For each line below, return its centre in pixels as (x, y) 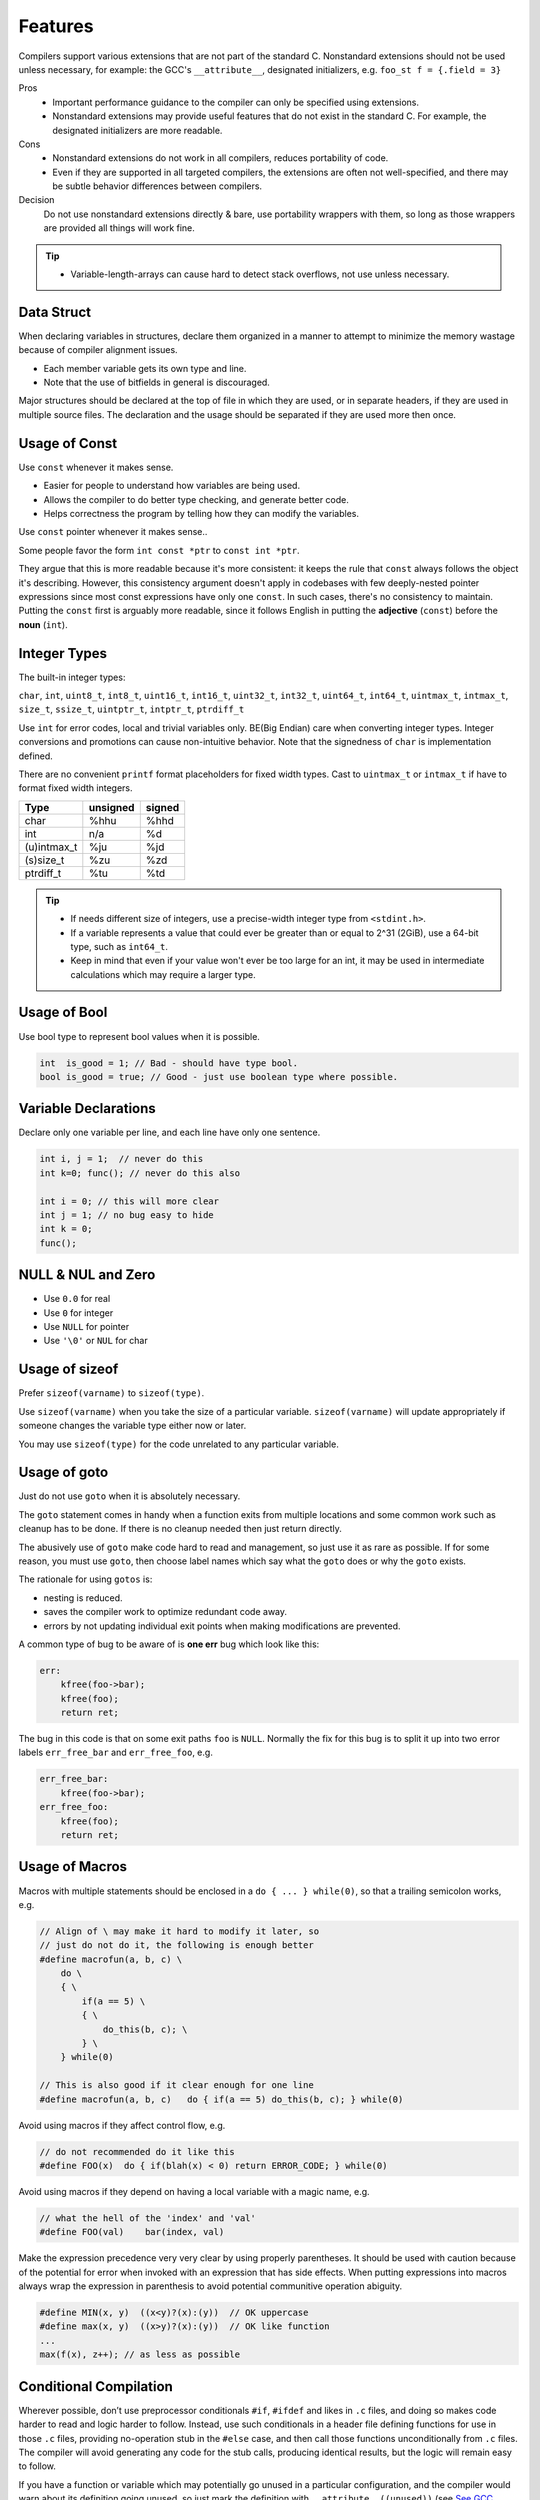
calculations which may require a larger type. (163, 974)
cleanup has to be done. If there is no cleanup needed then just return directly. (180, 1529)
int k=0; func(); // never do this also (139, 1173)
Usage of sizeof (68, 1369)
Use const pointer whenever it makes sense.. (113, 532)
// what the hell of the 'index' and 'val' (148, 2218)
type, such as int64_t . (119, 946)
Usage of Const (68, 443)
